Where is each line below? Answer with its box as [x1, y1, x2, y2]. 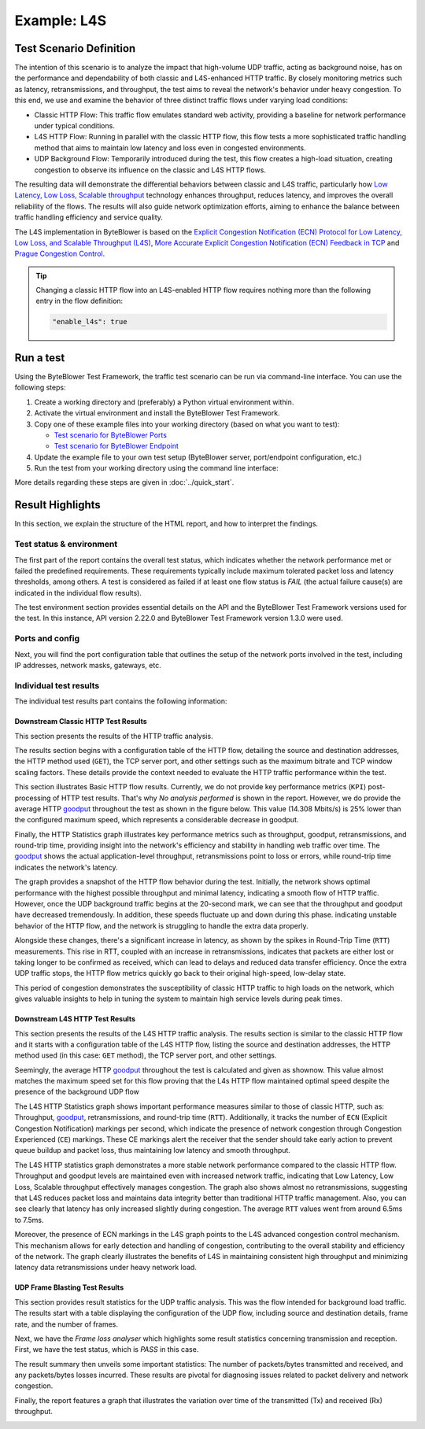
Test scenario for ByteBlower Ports [54, 430, 167, 440]
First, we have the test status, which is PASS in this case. [14, 1345, 199, 1354]
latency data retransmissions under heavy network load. [14, 1263, 197, 1272]
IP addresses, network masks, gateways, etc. [14, 661, 161, 670]
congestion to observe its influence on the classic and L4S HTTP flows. [34, 165, 267, 175]
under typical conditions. [34, 121, 116, 131]
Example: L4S [14, 12, 107, 29]
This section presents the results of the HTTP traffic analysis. [14, 731, 213, 740]
